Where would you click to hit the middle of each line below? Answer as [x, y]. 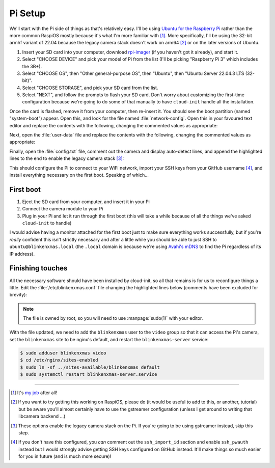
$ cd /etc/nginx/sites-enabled [59, 360]
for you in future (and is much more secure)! [65, 456]
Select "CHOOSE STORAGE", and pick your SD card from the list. [90, 88]
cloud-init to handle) [47, 223]
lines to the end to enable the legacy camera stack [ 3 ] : [67, 158]
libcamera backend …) [42, 416]
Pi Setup [28, 13]
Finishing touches [38, 268]
